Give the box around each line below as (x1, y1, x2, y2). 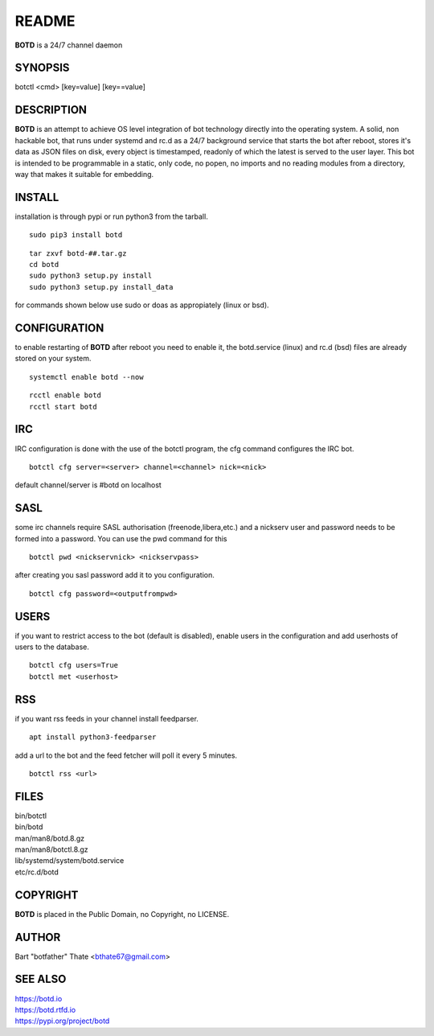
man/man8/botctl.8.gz (14, 845, 88, 854)
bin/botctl (14, 811, 47, 820)
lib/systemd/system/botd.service (14, 856, 125, 865)
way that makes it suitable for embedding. (14, 169, 154, 179)
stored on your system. (14, 354, 92, 364)
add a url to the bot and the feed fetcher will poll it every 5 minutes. (14, 750, 237, 760)
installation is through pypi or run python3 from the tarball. (14, 212, 208, 221)
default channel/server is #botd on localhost (14, 480, 162, 490)
